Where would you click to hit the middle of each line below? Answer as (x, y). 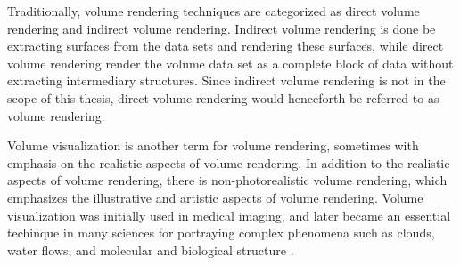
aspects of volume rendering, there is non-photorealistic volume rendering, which (227, 180)
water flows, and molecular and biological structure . (151, 249)
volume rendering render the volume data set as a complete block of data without (230, 63)
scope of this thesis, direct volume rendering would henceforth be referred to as (223, 97)
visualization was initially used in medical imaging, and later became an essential (229, 215)
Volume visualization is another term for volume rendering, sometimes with (213, 145)
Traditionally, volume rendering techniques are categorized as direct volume (214, 11)
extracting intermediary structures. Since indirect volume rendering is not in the (226, 80)
